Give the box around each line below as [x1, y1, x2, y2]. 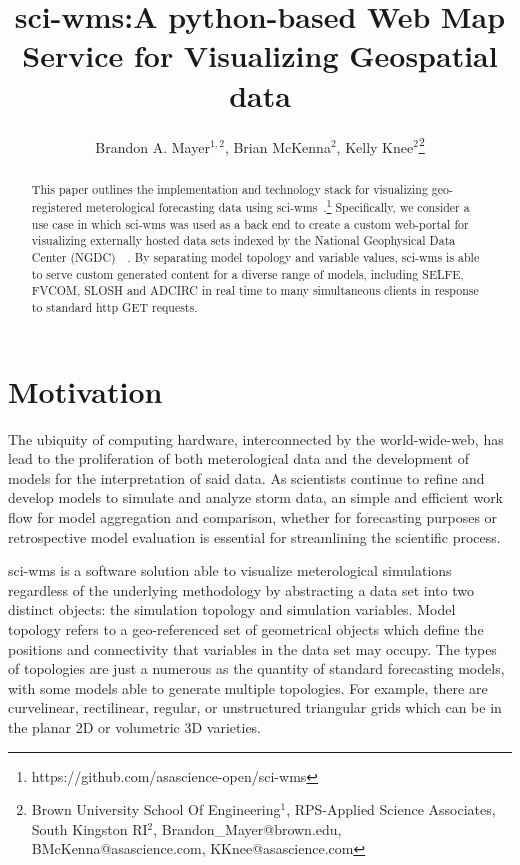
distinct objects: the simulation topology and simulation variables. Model [8, 599, 456, 620]
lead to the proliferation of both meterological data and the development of [8, 448, 469, 469]
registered [31, 199, 83, 216]
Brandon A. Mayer [95, 136, 210, 157]
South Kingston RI [31, 818, 148, 839]
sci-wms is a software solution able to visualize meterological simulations [8, 560, 452, 581]
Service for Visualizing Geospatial [22, 35, 498, 76]
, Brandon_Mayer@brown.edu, [153, 818, 342, 839]
